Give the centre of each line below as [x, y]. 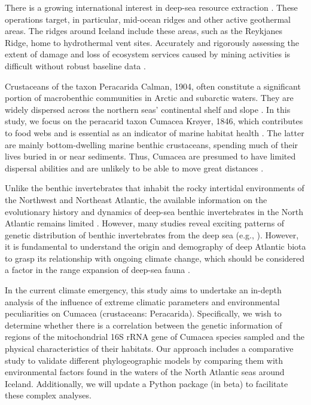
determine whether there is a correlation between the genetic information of [144, 325]
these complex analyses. [48, 395]
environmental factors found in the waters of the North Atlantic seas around [145, 372]
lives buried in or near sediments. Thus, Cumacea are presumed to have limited [150, 156]
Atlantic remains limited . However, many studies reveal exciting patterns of [145, 223]
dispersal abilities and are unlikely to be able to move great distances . [134, 168]
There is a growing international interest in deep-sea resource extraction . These [151, 7]
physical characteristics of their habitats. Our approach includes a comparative [149, 349]
